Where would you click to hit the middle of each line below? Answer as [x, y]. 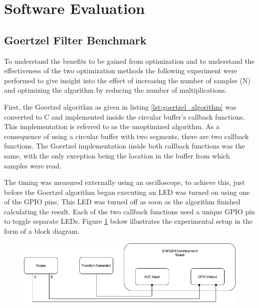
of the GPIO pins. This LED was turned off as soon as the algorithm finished [122, 202]
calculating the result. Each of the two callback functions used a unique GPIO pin [129, 211]
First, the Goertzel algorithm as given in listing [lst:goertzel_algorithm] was [120, 106]
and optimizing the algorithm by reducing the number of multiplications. [116, 90]
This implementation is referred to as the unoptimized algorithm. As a [112, 126]
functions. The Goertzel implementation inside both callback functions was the [125, 146]
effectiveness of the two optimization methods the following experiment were [121, 71]
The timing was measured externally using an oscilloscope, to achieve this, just [125, 182]
